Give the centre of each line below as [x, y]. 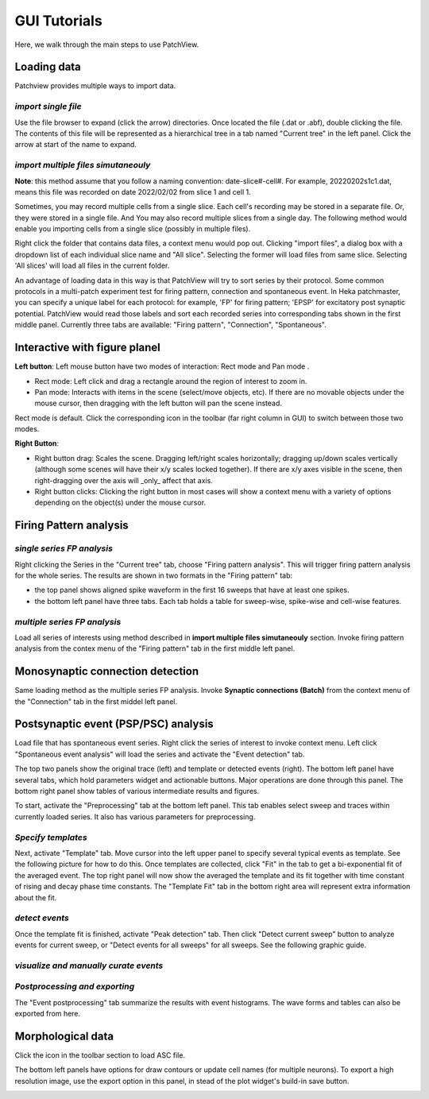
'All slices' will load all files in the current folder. [92, 265]
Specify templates [51, 837]
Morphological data [64, 1036]
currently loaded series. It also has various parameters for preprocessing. [135, 817]
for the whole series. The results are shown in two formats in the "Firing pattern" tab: [154, 575]
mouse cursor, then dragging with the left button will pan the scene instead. [158, 403]
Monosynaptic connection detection [107, 671]
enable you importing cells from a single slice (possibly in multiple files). [133, 229]
